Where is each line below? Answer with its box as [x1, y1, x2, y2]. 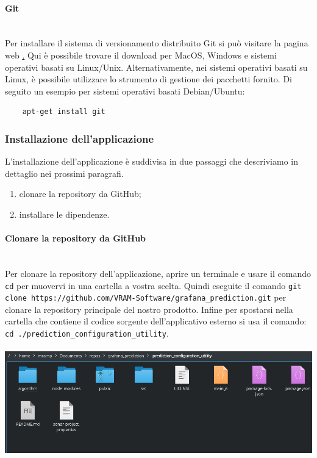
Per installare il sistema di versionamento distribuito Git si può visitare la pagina [5, 37, 308, 49]
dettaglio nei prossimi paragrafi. [5, 166, 124, 179]
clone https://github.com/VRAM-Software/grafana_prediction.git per [5, 291, 287, 304]
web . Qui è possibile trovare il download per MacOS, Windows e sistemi [5, 48, 277, 61]
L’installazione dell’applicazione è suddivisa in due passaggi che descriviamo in [5, 155, 298, 168]
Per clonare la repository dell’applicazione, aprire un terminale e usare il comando [5, 267, 311, 279]
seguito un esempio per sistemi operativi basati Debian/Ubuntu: [5, 84, 245, 97]
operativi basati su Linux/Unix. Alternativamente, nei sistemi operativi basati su [5, 60, 308, 73]
